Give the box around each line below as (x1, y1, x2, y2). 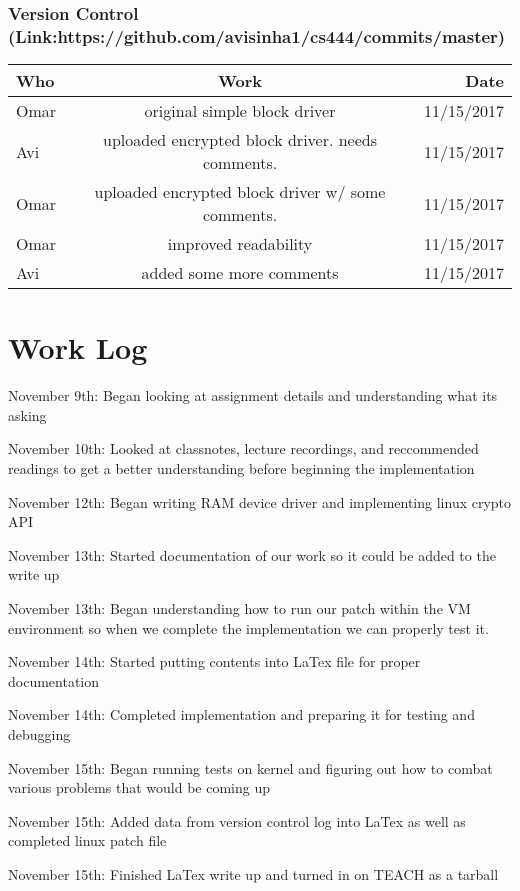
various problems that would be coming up (8, 777, 270, 798)
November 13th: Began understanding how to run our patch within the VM (8, 598, 471, 619)
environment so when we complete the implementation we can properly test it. (8, 617, 489, 638)
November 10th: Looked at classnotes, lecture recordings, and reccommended (8, 438, 479, 459)
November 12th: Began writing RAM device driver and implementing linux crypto (8, 491, 512, 512)
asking (8, 404, 47, 425)
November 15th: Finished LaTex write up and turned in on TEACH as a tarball (8, 863, 499, 884)
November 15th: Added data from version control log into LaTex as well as (8, 810, 466, 831)
